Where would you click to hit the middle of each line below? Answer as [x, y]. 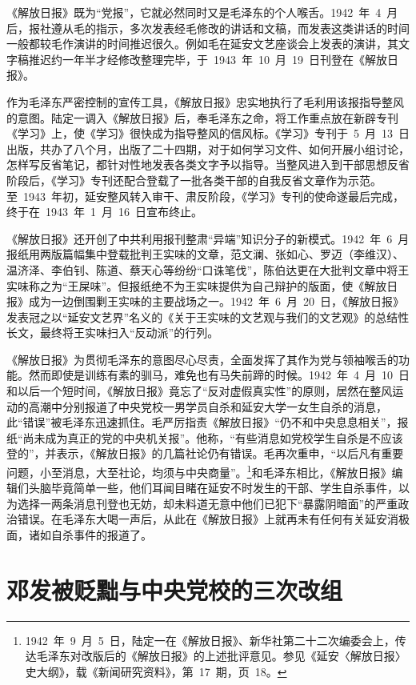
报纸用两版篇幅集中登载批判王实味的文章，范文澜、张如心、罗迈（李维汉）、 [205, 254]
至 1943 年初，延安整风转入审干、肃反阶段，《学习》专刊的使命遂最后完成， [205, 196]
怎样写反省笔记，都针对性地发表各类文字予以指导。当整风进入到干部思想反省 [208, 164]
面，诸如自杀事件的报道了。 [79, 535]
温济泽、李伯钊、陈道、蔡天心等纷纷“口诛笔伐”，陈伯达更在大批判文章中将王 [208, 269]
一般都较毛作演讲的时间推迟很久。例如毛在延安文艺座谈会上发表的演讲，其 [202, 44]
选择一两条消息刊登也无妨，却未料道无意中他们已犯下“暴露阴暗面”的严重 [208, 503]
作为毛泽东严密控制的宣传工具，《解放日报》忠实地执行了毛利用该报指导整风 [205, 101]
